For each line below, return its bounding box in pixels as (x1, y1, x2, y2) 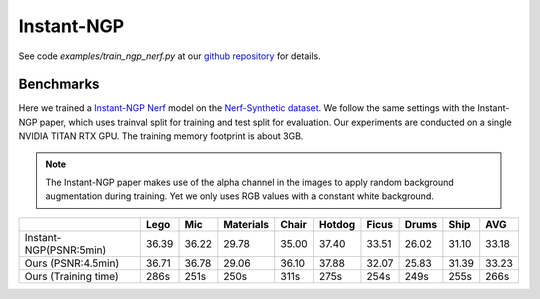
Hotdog (318, 217, 356, 231)
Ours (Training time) (24, 269, 119, 283)
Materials (223, 217, 270, 231)
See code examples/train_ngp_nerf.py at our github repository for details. (18, 50, 321, 62)
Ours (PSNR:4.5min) (24, 256, 120, 270)
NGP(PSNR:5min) (24, 243, 107, 257)
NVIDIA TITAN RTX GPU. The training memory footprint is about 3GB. (18, 130, 304, 142)
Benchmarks (18, 76, 100, 93)
